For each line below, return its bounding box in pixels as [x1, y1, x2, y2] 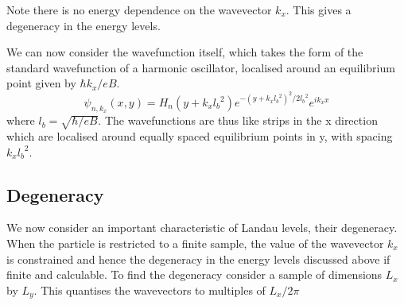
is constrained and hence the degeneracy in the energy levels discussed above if [6, 250, 390, 267]
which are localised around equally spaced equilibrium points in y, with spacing [6, 128, 393, 144]
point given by [6, 75, 76, 91]
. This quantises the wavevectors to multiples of [33, 281, 266, 298]
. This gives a [286, 2, 352, 17]
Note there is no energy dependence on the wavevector [6, 2, 272, 17]
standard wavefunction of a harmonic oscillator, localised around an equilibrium [6, 59, 395, 75]
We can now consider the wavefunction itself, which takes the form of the [6, 44, 363, 60]
